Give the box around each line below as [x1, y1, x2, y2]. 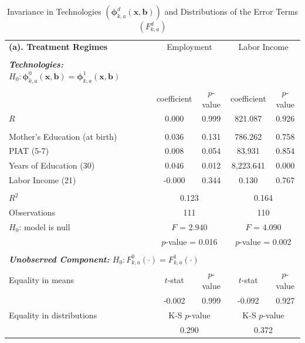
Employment [167, 41, 212, 53]
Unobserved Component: [9, 253, 110, 265]
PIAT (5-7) [9, 144, 49, 157]
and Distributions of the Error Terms [164, 5, 299, 17]
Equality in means [9, 274, 74, 286]
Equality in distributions [9, 308, 97, 321]
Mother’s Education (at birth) [9, 130, 117, 142]
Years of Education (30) [9, 159, 95, 171]
